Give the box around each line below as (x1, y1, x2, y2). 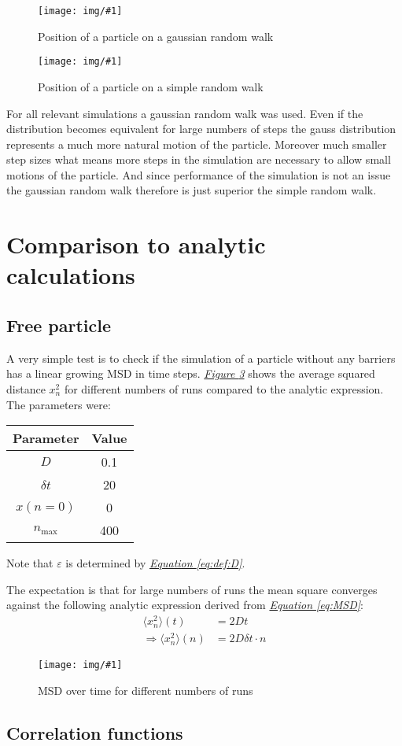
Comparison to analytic (6, 228, 266, 260)
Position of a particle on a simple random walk (38, 78, 264, 94)
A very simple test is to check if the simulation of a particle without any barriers (6, 349, 396, 366)
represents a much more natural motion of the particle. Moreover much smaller (6, 135, 387, 152)
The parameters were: (6, 396, 111, 412)
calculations (6, 259, 135, 291)
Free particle (6, 313, 112, 338)
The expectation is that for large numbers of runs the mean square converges (6, 581, 378, 597)
